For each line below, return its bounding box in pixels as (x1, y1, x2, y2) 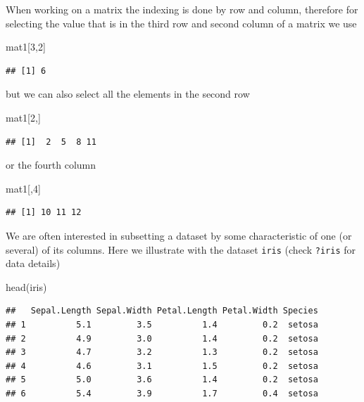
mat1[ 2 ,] (6, 110, 41, 124)
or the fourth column (6, 157, 96, 172)
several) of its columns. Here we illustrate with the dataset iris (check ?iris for (6, 242, 356, 257)
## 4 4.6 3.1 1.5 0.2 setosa (6, 361, 318, 371)
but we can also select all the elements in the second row (6, 86, 250, 101)
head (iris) (6, 279, 47, 294)
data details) (6, 256, 61, 271)
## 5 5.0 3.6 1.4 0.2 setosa (6, 375, 318, 385)
